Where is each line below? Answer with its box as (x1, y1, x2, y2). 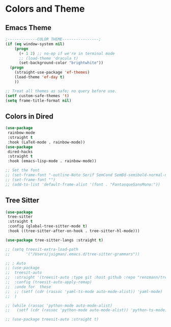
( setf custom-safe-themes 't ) (5, 93, 70, 98)
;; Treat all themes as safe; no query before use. (5, 88, 117, 94)
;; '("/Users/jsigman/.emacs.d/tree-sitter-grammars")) (5, 251, 140, 257)
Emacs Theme (5, 23, 52, 32)
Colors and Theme (5, 3, 85, 15)
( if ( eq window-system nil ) (5, 41, 65, 46)
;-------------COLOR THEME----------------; (5, 37, 101, 42)
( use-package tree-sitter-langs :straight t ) (5, 237, 103, 243)
